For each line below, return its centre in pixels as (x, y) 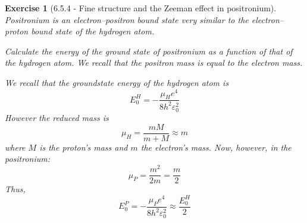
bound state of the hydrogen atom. (93, 31)
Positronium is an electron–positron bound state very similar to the (127, 19)
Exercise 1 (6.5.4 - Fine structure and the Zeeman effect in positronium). (141, 8)
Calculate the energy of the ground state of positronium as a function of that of (149, 51)
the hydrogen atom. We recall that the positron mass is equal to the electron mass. (154, 63)
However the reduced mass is (57, 118)
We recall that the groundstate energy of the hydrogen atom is (117, 82)
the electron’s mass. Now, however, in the (216, 147)
